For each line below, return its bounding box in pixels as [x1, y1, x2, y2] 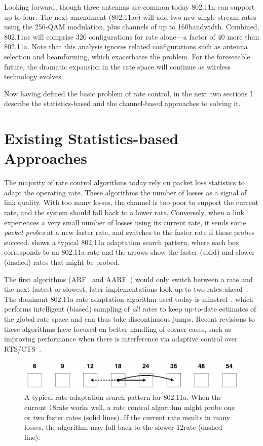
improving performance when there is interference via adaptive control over [4, 333, 238, 344]
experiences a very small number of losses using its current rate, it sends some [4, 217, 246, 227]
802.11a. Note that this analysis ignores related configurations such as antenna [4, 41, 248, 52]
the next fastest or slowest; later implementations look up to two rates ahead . [4, 284, 248, 294]
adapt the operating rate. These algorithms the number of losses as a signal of [4, 187, 247, 197]
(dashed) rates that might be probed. [4, 257, 120, 267]
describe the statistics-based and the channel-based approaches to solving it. [4, 98, 241, 109]
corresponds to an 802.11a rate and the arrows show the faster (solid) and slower [4, 247, 255, 257]
